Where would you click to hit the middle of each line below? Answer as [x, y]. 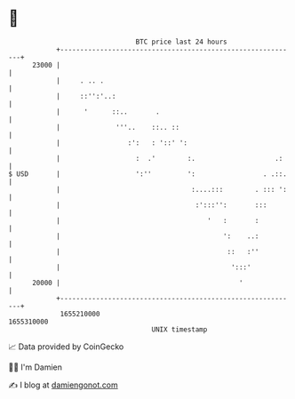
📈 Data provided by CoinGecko [66, 347]
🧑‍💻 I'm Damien [36, 367]
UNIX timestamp [179, 329]
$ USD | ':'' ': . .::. [148, 174]
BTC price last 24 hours [181, 42]
